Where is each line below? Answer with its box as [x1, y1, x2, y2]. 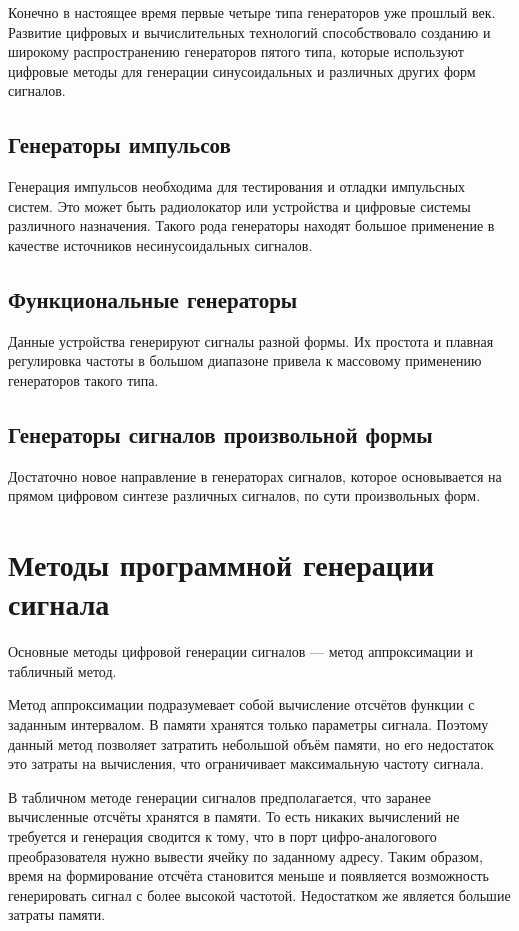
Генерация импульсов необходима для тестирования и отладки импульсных [8, 176, 466, 197]
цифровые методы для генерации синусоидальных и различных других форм [8, 60, 476, 81]
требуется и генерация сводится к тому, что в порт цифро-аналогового [8, 825, 437, 846]
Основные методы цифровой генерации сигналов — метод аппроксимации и [8, 641, 473, 662]
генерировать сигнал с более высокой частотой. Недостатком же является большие [8, 884, 511, 905]
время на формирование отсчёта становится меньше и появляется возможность [8, 865, 489, 886]
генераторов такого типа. [8, 369, 159, 390]
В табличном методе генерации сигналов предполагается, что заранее [8, 786, 431, 807]
